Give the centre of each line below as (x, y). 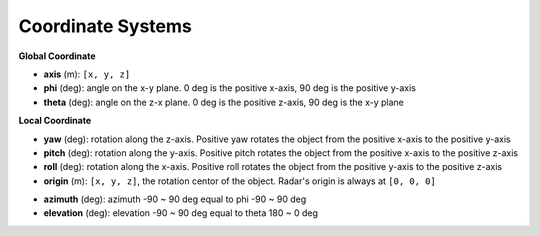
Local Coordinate (55, 121)
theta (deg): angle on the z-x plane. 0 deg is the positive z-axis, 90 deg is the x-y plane (224, 102)
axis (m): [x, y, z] (87, 74)
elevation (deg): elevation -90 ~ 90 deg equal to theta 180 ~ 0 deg (181, 213)
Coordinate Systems (105, 26)
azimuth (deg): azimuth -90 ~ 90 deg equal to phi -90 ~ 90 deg (175, 199)
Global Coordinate (57, 56)
